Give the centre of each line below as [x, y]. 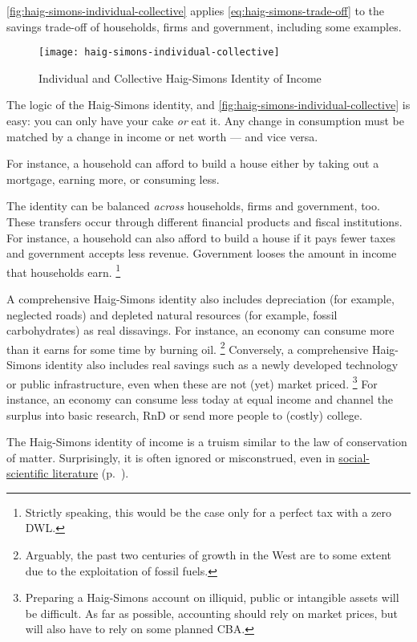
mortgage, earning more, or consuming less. [113, 179]
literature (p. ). [91, 473]
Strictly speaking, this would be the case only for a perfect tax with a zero [208, 512]
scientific [28, 473]
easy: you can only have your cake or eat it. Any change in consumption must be [205, 121]
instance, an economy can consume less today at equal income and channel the [200, 398]
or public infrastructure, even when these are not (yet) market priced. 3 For [192, 382]
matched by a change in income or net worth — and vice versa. [162, 136]
